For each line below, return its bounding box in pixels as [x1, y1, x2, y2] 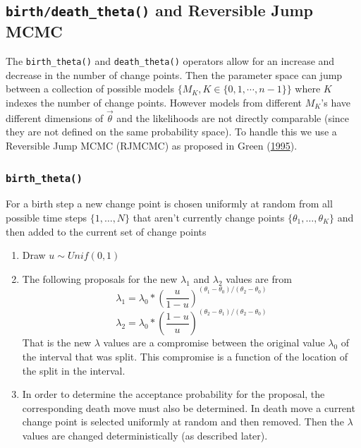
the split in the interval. [22, 363, 126, 377]
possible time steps [6, 210, 87, 224]
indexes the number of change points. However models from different [6, 95, 302, 110]
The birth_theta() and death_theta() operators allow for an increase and [6, 54, 335, 68]
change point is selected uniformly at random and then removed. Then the [22, 414, 344, 429]
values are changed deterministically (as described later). [22, 428, 268, 442]
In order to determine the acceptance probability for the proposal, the [22, 387, 325, 401]
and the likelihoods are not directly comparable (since [116, 110, 350, 125]
